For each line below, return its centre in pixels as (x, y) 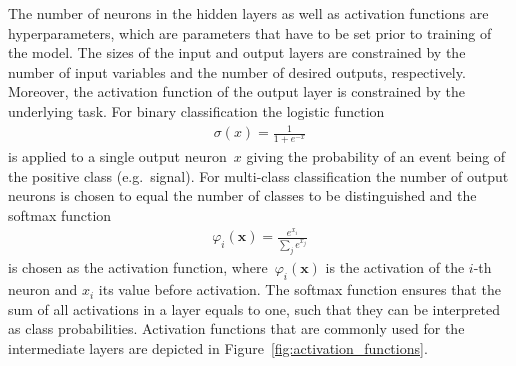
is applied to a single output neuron (117, 155)
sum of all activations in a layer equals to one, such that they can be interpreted (254, 308)
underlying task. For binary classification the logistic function (196, 110)
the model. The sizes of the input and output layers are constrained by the (237, 52)
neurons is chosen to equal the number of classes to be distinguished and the (242, 195)
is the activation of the (395, 267)
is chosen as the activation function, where (138, 267)
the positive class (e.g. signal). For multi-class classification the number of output (258, 175)
